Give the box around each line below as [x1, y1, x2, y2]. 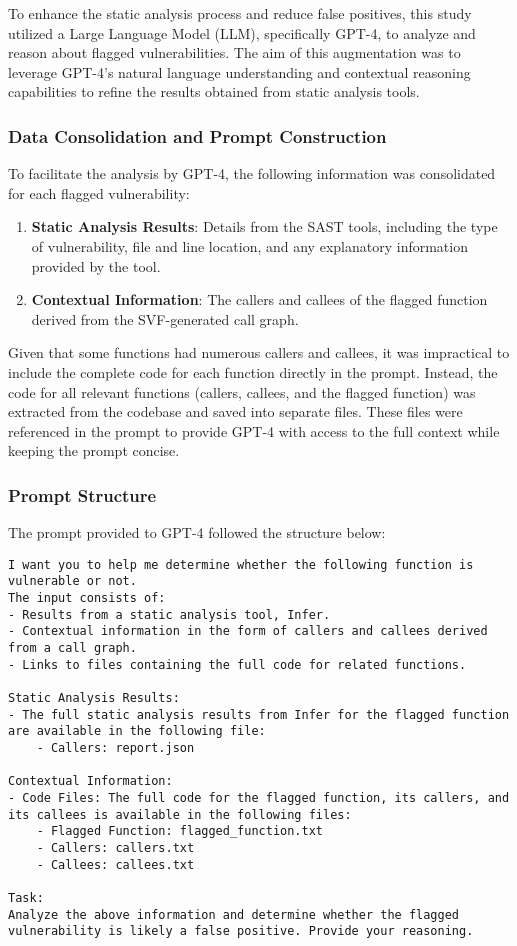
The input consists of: [8, 591, 166, 606]
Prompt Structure [8, 482, 157, 507]
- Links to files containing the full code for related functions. [8, 657, 467, 672]
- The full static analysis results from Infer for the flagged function [8, 707, 510, 722]
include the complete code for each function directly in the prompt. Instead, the [8, 361, 498, 382]
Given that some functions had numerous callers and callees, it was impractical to [8, 342, 510, 363]
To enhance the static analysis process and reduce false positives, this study [8, 3, 472, 23]
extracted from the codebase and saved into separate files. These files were [8, 401, 463, 422]
